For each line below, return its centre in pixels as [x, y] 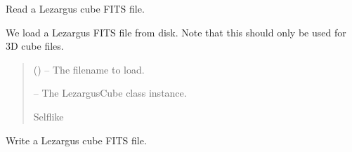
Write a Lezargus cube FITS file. [76, 140]
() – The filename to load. [89, 69]
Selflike [48, 116]
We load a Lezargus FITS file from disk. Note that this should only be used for [176, 32]
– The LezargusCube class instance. [110, 93]
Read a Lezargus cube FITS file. [75, 8]
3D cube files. [35, 46]
